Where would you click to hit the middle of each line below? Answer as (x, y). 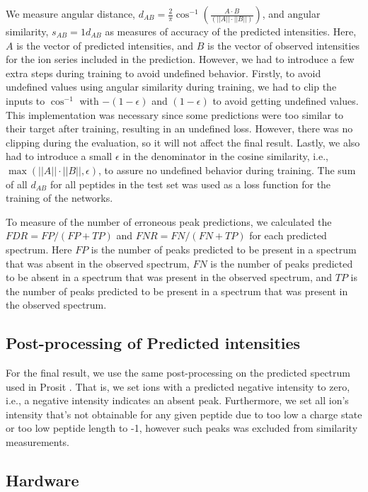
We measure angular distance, (71, 13)
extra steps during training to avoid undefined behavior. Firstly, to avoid (163, 73)
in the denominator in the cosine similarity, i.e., (226, 156)
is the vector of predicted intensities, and (105, 45)
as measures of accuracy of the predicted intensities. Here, (231, 31)
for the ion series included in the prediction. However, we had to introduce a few (180, 59)
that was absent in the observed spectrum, (98, 263)
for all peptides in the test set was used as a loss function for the (190, 184)
